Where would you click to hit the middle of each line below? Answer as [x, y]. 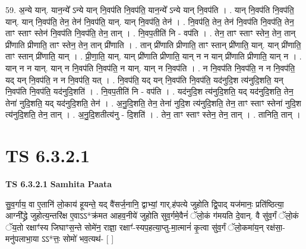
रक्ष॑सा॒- [276, 227]
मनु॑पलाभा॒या [22, 239]
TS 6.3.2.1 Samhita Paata [59, 184]
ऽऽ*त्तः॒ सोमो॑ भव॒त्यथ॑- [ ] [78, 239]
